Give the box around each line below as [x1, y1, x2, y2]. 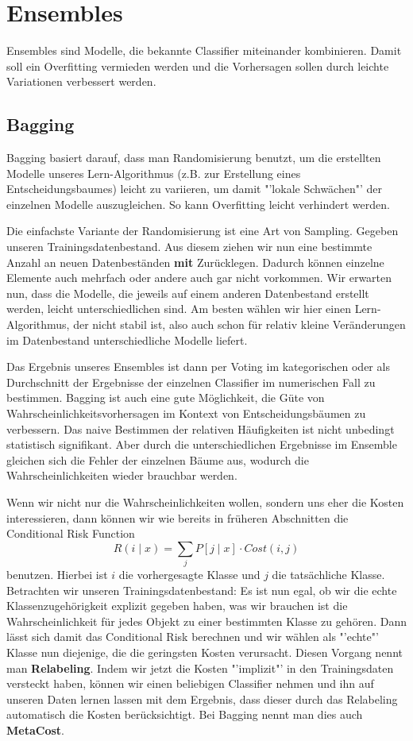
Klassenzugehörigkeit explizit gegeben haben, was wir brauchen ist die [6, 597, 348, 614]
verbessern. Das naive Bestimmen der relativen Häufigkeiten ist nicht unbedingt [6, 420, 395, 437]
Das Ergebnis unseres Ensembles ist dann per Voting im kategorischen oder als [6, 358, 390, 375]
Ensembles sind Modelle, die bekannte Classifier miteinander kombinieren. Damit [6, 42, 402, 59]
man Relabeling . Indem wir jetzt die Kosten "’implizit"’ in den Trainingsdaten [6, 659, 394, 676]
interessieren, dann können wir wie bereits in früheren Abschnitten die [6, 509, 349, 526]
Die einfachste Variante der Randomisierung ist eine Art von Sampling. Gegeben [6, 222, 399, 239]
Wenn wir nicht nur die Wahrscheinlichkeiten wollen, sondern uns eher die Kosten [6, 493, 404, 510]
